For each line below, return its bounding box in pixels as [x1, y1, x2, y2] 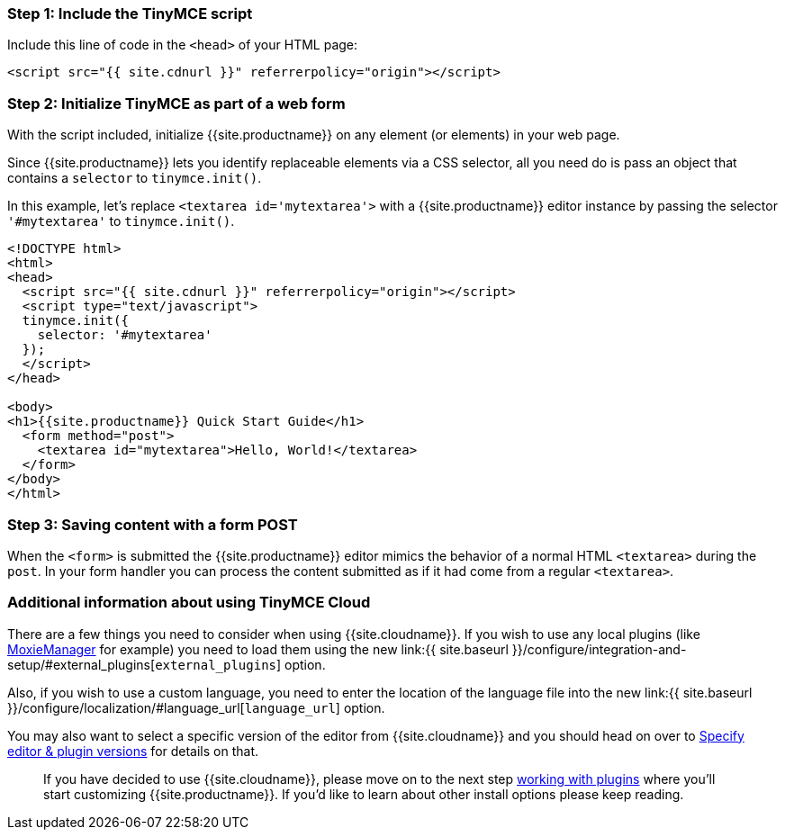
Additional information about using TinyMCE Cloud [7, 593, 371, 612]
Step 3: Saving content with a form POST [7, 515, 298, 534]
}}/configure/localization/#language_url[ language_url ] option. [7, 699, 385, 715]
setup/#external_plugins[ [7, 656, 156, 672]
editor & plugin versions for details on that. [7, 742, 259, 759]
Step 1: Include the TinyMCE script [7, 4, 253, 22]
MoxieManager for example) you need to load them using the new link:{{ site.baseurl [7, 641, 509, 657]
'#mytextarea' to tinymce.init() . [7, 213, 235, 229]
